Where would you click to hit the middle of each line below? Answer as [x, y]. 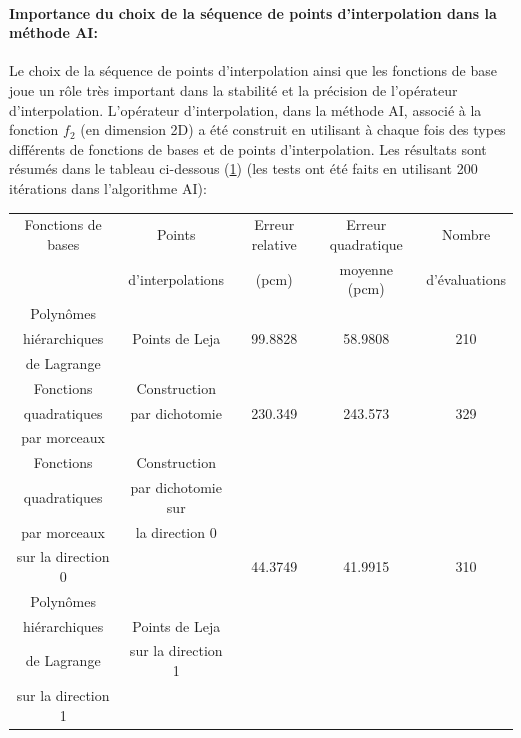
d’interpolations [176, 278]
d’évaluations [466, 278]
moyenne [366, 268]
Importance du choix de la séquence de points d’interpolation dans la [253, 12]
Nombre [466, 234]
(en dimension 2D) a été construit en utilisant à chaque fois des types [293, 129]
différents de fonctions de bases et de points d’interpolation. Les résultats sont [248, 148]
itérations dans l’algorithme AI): [108, 187]
